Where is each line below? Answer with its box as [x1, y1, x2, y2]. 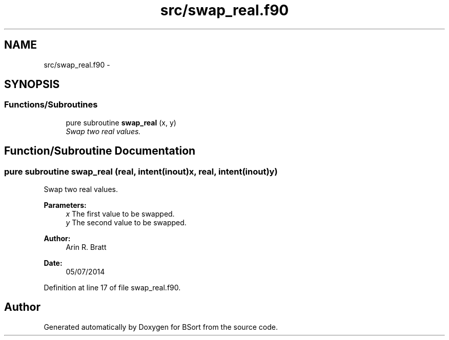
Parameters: [44, 201, 87, 210]
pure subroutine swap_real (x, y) [66, 118, 176, 127]
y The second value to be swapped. [66, 218, 187, 227]
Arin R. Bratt [66, 243, 107, 252]
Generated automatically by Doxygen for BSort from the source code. [44, 322, 278, 331]
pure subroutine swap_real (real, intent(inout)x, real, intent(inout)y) [4, 166, 278, 177]
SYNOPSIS [4, 78, 60, 91]
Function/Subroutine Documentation [4, 144, 196, 158]
